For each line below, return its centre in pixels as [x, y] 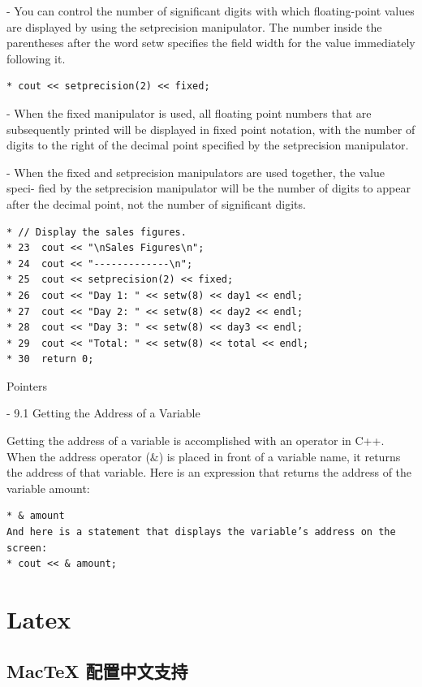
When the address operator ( [78, 456]
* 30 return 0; [50, 359]
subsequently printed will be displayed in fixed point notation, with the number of [211, 129]
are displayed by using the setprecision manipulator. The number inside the [194, 26]
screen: [27, 548]
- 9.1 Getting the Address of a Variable [103, 413]
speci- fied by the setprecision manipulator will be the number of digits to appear [209, 188]
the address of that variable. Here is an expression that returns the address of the [209, 472]
